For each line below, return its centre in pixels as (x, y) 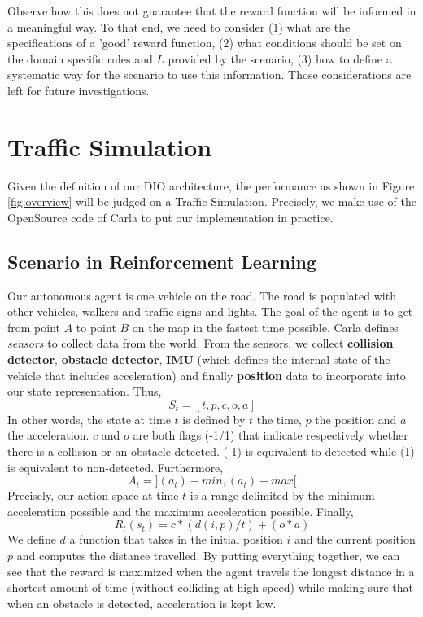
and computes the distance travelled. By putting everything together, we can (208, 555)
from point (34, 327)
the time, (279, 419)
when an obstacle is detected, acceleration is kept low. (142, 603)
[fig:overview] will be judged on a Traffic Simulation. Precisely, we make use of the (212, 201)
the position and (356, 419)
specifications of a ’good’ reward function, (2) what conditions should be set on (205, 43)
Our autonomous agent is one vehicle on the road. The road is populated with (202, 295)
